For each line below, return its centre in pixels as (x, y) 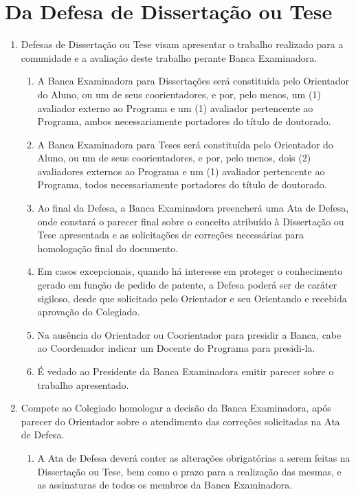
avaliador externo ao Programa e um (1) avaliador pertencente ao (175, 108)
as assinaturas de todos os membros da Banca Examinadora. (165, 485)
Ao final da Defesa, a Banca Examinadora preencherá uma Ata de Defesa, (193, 208)
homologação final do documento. (108, 248)
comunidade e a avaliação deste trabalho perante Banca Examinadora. (169, 57)
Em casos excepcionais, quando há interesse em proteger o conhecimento (190, 271)
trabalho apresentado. (83, 384)
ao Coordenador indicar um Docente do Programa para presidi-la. (176, 348)
